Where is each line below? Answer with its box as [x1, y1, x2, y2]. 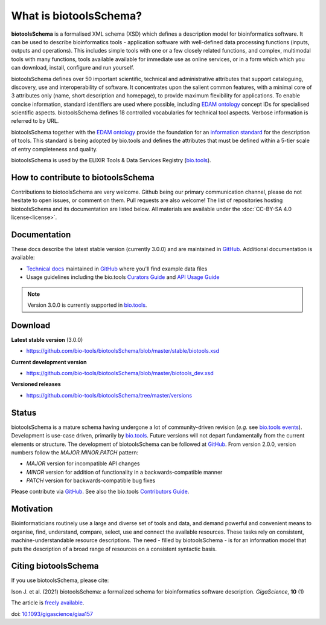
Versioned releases [11, 381, 62, 388]
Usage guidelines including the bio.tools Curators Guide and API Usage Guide [26, 273, 220, 281]
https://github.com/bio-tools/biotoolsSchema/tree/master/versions [26, 391, 193, 399]
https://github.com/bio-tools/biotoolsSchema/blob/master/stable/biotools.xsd [26, 347, 220, 355]
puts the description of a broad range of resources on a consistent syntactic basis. [11, 545, 217, 552]
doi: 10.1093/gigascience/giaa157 [11, 610, 94, 617]
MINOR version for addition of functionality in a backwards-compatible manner [26, 468, 223, 476]
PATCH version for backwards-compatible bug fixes [26, 477, 156, 484]
